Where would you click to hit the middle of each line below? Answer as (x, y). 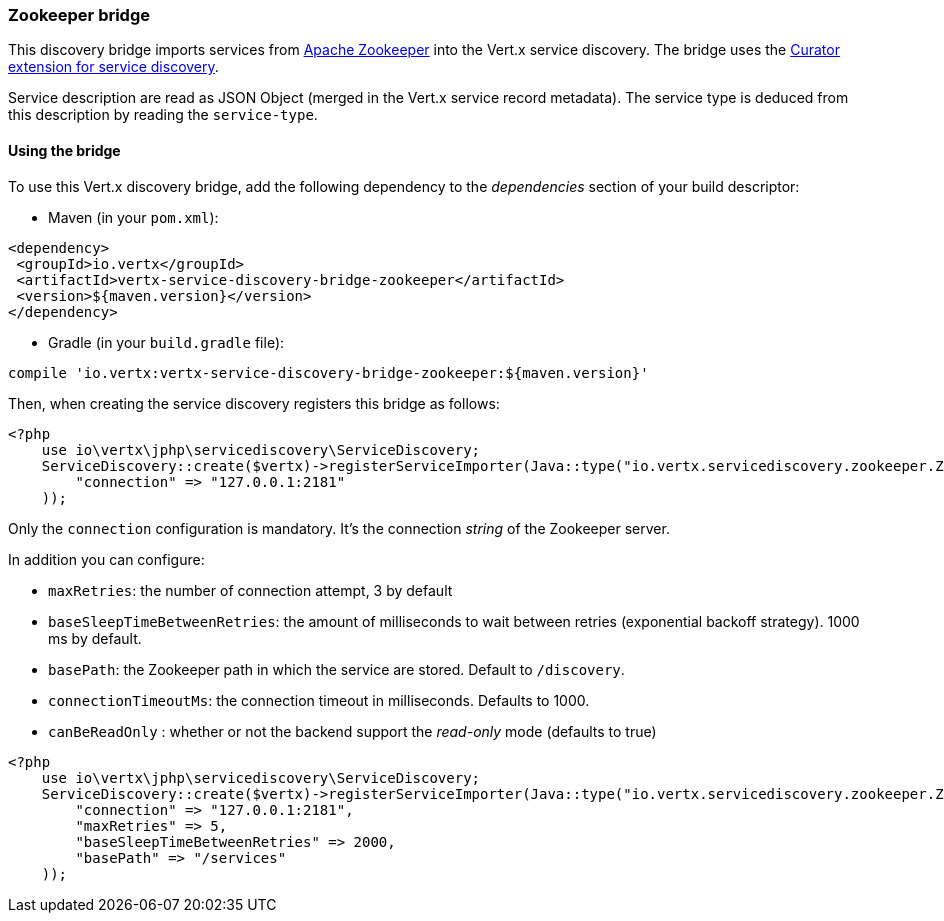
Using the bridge (64, 150)
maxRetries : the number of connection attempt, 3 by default (250, 590)
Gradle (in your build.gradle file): (166, 342)
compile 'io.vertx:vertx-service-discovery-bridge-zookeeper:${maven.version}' (328, 372)
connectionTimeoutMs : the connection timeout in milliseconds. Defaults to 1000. (319, 700)
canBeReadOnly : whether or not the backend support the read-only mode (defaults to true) (352, 731)
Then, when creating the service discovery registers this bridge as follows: (254, 403)
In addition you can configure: (106, 559)
